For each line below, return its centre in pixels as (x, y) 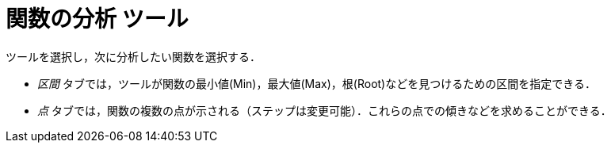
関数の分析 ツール (97, 19)
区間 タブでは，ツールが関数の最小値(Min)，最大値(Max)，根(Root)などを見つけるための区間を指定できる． (317, 83)
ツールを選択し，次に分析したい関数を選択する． (133, 56)
